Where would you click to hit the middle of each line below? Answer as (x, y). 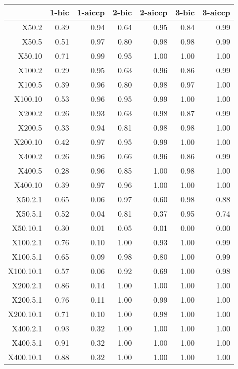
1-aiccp (91, 12)
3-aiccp (216, 12)
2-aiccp (154, 12)
